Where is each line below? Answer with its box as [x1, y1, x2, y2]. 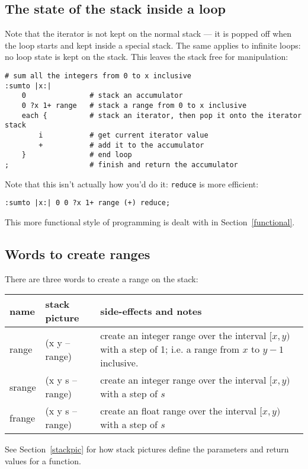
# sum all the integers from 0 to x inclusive [5, 71, 191, 80]
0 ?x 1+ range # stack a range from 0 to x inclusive [21, 101, 247, 110]
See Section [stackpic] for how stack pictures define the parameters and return [5, 443, 289, 455]
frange [9, 410, 36, 425]
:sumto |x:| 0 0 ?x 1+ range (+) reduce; [5, 199, 171, 208]
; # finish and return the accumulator [5, 160, 238, 169]
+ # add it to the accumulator [38, 141, 204, 149]
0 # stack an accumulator [21, 91, 183, 100]
